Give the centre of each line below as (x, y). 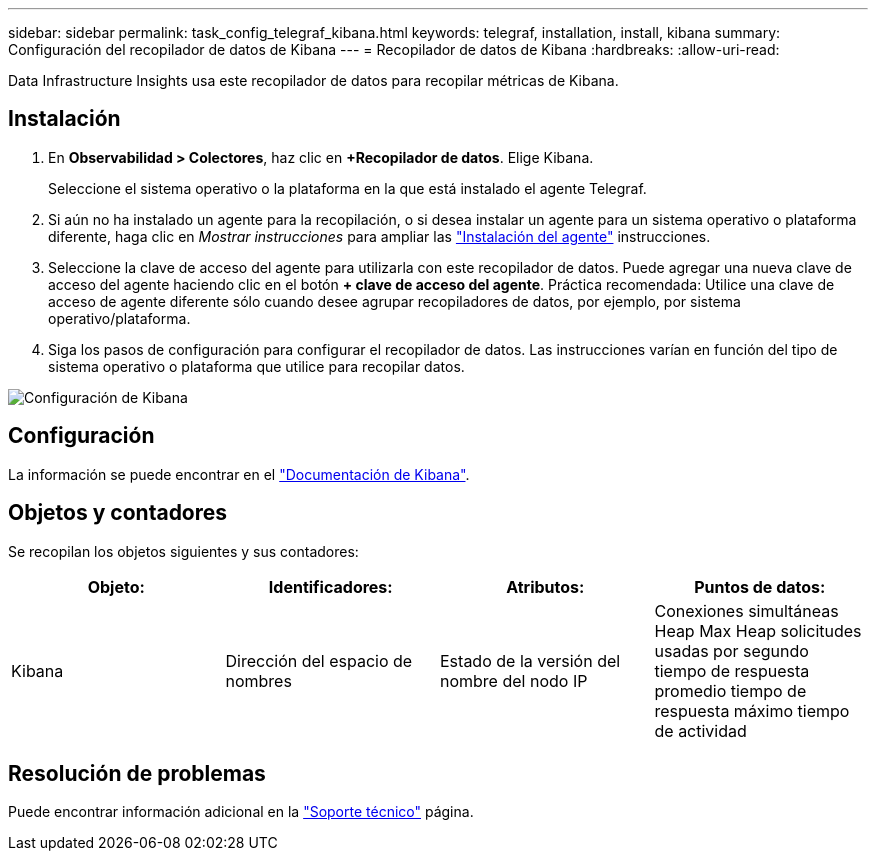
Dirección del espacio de (319, 660)
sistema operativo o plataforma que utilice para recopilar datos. (256, 366)
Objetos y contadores (118, 513)
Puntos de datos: (760, 586)
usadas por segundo (731, 650)
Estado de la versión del (530, 660)
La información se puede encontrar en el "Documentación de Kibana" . (239, 474)
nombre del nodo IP (514, 680)
